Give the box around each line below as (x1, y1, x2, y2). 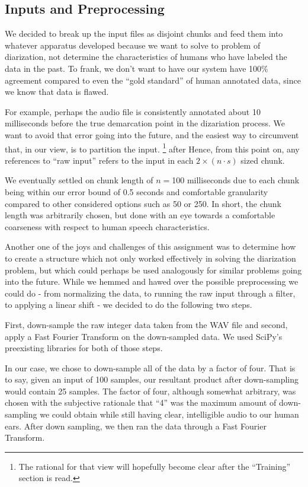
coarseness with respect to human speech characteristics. (5, 220, 210, 233)
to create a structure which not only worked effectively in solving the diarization (5, 252, 296, 264)
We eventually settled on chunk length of (5, 174, 153, 186)
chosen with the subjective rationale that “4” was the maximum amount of (5, 396, 277, 409)
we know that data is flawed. (5, 85, 109, 98)
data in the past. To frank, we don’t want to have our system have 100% (5, 62, 268, 74)
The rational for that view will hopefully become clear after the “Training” (18, 460, 291, 472)
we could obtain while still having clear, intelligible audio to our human (40, 408, 299, 421)
